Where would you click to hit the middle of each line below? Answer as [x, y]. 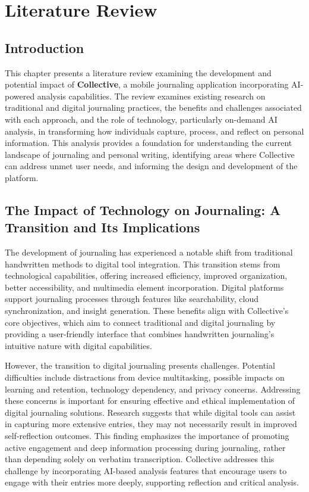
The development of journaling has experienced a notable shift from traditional [149, 252]
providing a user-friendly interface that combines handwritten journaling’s [140, 334]
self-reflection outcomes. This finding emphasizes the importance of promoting [147, 436]
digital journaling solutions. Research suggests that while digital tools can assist [150, 412]
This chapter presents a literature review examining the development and [138, 72]
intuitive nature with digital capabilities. [78, 345]
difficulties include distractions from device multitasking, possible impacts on [145, 377]
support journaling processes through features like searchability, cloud [132, 299]
